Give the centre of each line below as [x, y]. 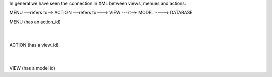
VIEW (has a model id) [32, 68]
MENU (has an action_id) [35, 22]
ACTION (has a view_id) [34, 45]
